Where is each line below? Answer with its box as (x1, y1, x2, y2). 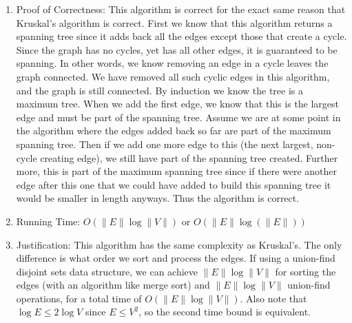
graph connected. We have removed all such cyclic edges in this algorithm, (16, 69, 330, 83)
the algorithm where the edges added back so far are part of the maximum (16, 123, 331, 138)
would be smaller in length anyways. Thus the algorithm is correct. (16, 191, 300, 205)
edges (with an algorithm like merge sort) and (16, 278, 210, 292)
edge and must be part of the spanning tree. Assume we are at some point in (16, 110, 341, 124)
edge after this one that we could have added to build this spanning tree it (16, 177, 331, 191)
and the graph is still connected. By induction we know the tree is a (16, 83, 304, 97)
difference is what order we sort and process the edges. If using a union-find (16, 251, 335, 265)
